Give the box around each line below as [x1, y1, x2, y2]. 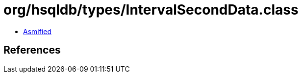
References [3, 44, 61, 57]
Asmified [23, 27, 52, 36]
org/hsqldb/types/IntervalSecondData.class [3, 1, 299, 18]
